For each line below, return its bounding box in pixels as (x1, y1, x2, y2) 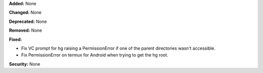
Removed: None (9, 27, 42, 34)
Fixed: (9, 36, 22, 42)
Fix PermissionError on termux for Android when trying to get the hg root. (21, 52, 169, 58)
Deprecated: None (9, 18, 47, 24)
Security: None (9, 61, 40, 67)
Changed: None (9, 10, 41, 16)
